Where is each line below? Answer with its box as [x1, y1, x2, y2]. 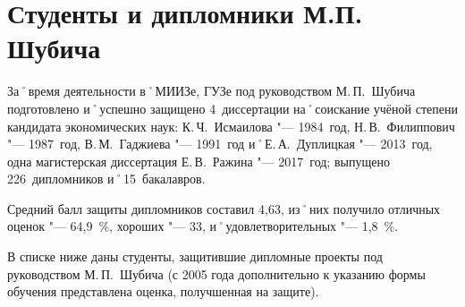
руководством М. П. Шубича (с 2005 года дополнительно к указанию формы [7, 264, 426, 283]
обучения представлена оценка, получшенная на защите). [7, 282, 319, 301]
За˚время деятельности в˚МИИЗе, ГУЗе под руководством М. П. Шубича [7, 81, 416, 100]
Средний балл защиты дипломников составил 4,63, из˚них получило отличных [7, 199, 441, 217]
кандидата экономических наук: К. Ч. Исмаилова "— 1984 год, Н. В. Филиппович [7, 116, 455, 135]
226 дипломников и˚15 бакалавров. [7, 169, 206, 188]
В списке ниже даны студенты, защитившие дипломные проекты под [7, 247, 383, 266]
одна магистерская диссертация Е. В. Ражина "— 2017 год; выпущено [7, 151, 390, 170]
